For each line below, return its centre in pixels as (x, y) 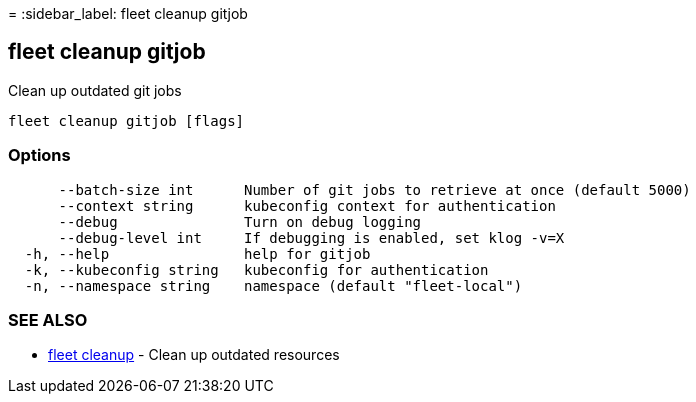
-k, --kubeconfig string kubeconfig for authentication (256, 269)
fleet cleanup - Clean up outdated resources (194, 355)
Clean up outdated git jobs (95, 90)
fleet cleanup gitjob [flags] (126, 120)
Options (39, 155)
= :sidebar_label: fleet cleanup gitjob (128, 13)
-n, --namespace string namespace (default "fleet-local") (273, 285)
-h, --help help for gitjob (197, 253)
